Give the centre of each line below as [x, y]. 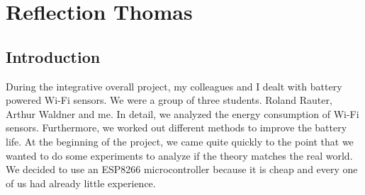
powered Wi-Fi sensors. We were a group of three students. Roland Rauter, [169, 100]
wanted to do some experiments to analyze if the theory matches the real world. [179, 155]
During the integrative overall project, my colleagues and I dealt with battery [174, 86]
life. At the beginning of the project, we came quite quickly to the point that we [180, 141]
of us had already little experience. [81, 183]
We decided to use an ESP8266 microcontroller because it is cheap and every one [182, 169]
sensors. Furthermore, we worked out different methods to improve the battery [176, 128]
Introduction [53, 56]
